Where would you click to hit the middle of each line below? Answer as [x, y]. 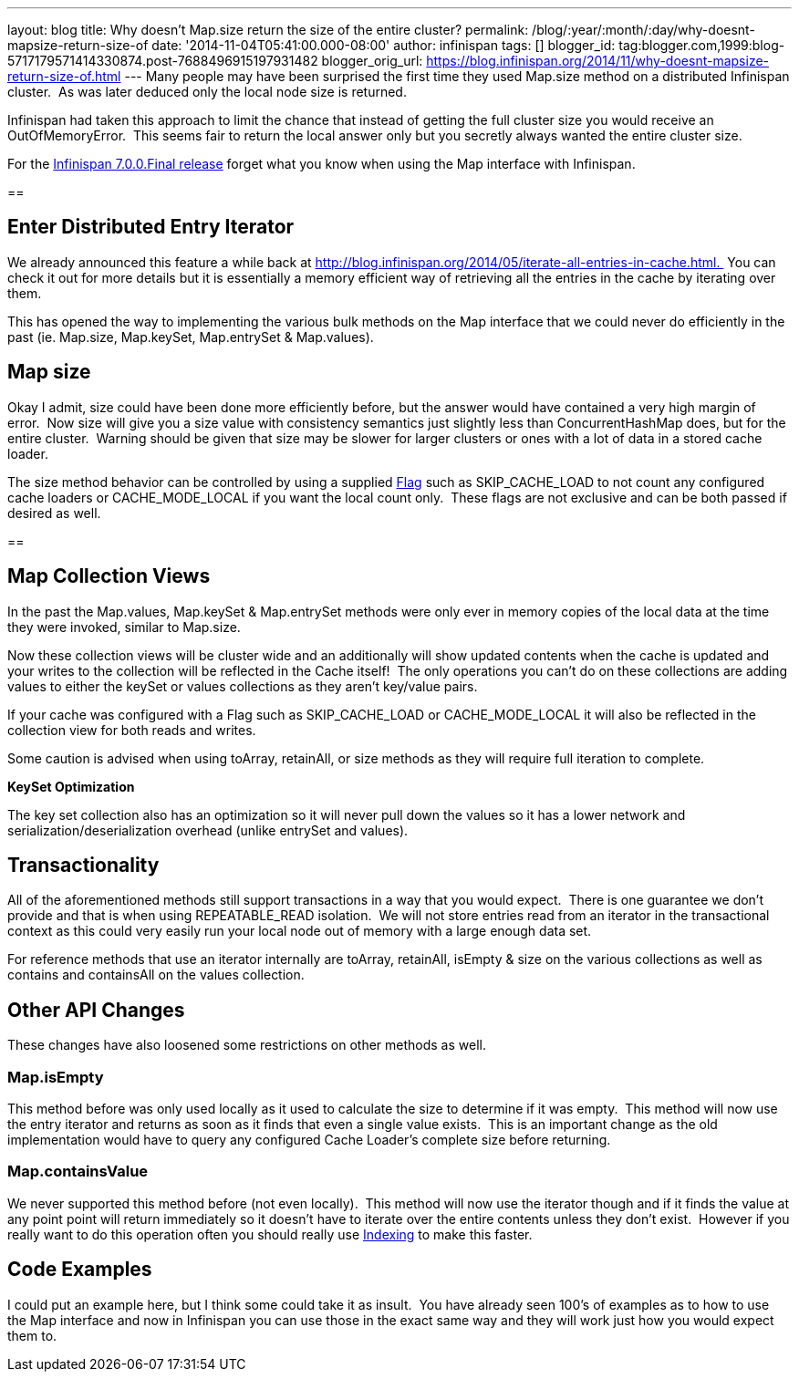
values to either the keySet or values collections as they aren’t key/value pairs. [243, 686]
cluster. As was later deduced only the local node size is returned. [207, 92]
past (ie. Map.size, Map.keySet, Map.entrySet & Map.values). [191, 337]
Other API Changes [96, 1010]
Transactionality [83, 865]
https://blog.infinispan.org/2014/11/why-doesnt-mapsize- [598, 61]
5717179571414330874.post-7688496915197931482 [163, 61]
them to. [32, 1335]
